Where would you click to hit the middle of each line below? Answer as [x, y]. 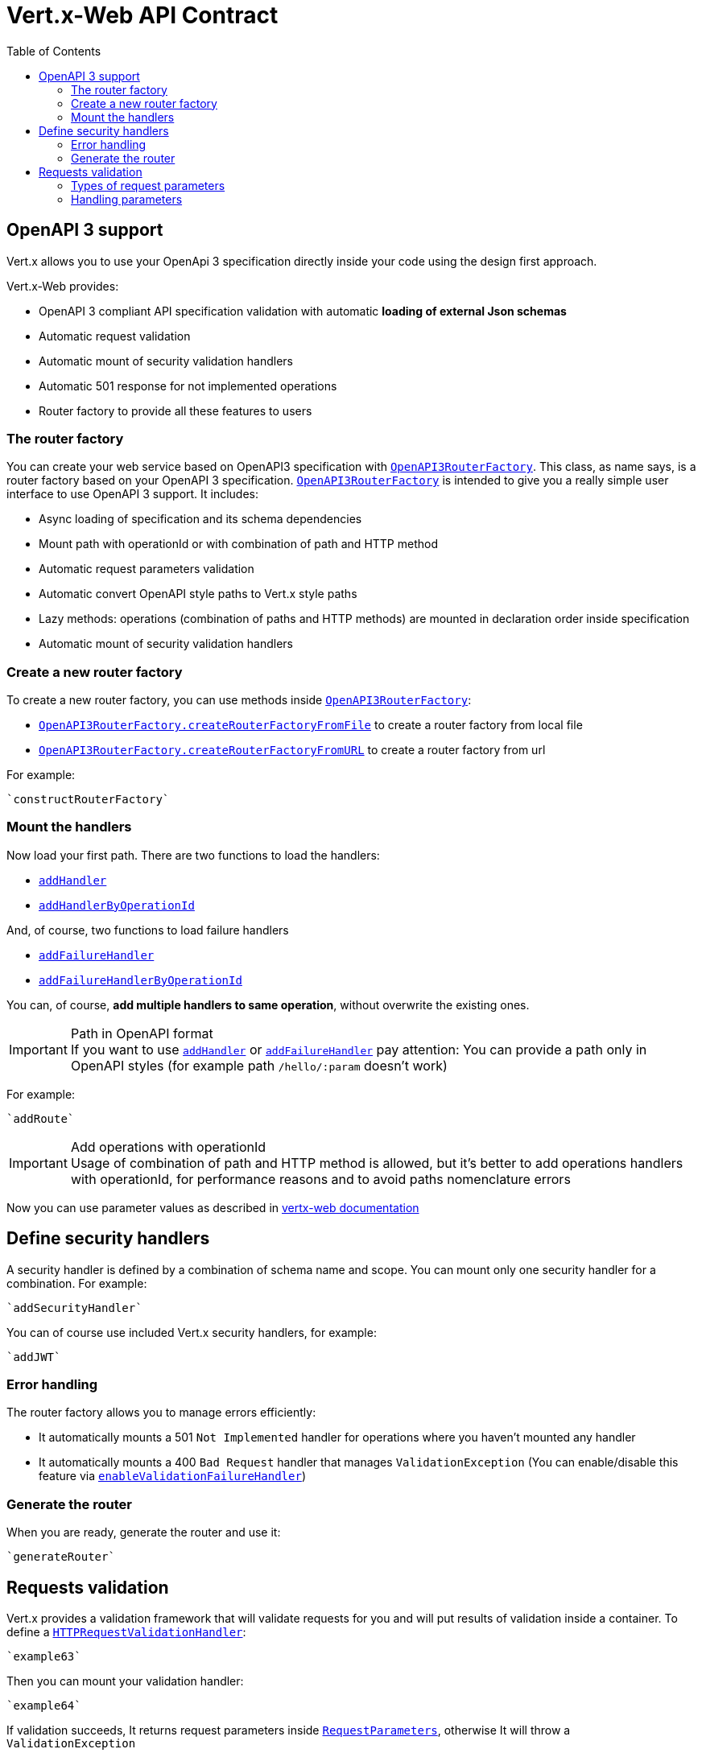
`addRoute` [41, 1118]
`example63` [44, 1657]
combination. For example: [77, 1283]
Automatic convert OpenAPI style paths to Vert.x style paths [198, 594]
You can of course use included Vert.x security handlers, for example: [192, 1332]
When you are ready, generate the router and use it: [144, 1532]
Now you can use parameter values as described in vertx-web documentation [213, 1207]
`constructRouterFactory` [88, 800]
